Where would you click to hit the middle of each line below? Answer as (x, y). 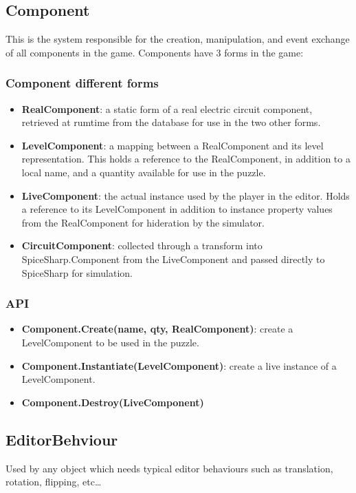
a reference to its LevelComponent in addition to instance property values (177, 209)
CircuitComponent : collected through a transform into (142, 245)
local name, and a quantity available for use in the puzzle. (144, 172)
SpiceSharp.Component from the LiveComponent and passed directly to (173, 259)
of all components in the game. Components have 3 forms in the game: (155, 52)
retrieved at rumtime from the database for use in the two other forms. (171, 122)
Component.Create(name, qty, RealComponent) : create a (157, 329)
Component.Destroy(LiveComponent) (113, 402)
